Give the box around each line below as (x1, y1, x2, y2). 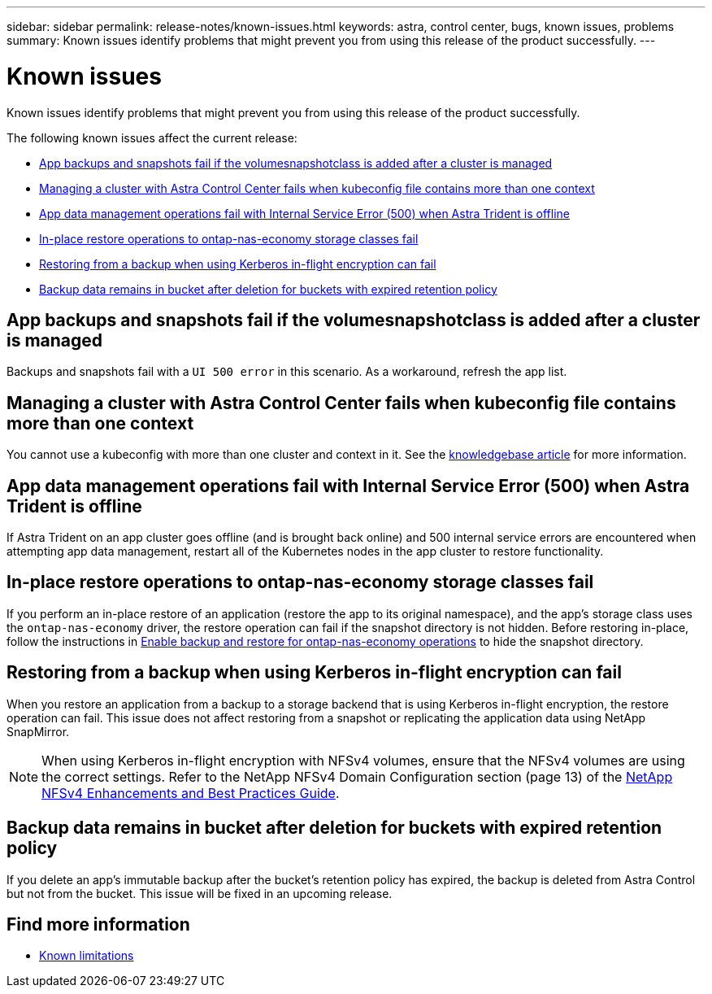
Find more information (7, 913, 190, 935)
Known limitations (39, 948, 134, 963)
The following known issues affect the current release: (7, 130, 297, 145)
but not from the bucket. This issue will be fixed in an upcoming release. (7, 886, 393, 900)
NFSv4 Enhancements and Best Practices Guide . (41, 784, 340, 801)
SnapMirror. (7, 724, 70, 739)
